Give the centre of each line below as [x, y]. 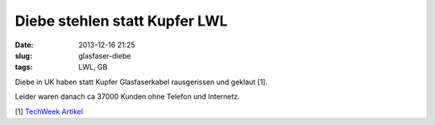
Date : [24, 45]
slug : [23, 55]
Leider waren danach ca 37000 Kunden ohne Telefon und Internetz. [128, 97]
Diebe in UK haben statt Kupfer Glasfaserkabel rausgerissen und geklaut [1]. [141, 82]
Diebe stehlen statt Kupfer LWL [121, 21]
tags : [24, 67]
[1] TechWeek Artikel [49, 111]
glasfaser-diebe [105, 55]
